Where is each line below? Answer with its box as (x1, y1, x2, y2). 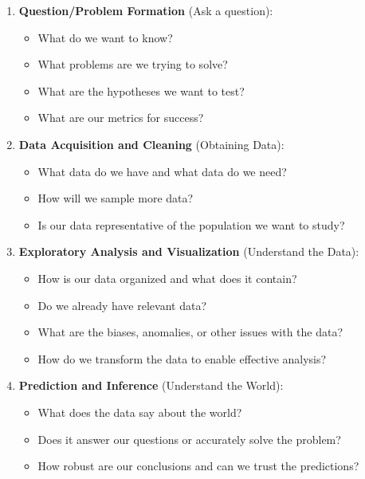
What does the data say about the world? (37, 403, 242, 420)
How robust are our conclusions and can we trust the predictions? (37, 457, 359, 474)
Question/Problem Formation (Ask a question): (18, 2, 273, 18)
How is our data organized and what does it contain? (37, 269, 297, 286)
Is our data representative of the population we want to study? (37, 216, 345, 233)
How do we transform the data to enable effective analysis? (37, 350, 327, 367)
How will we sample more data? (37, 190, 194, 206)
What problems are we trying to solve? (37, 56, 228, 73)
